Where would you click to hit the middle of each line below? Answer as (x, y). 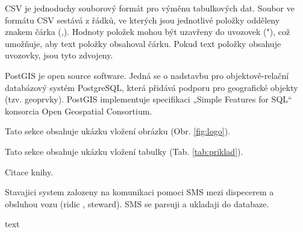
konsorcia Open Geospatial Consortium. (79, 111)
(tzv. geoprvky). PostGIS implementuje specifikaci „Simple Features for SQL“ (148, 99)
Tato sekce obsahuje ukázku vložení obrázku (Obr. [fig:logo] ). (117, 131)
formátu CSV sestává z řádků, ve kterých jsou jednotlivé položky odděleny (142, 20)
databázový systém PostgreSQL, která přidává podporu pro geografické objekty (151, 87)
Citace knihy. (29, 171)
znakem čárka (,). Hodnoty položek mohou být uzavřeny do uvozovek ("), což (148, 32)
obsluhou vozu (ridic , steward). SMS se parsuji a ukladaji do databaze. (137, 203)
